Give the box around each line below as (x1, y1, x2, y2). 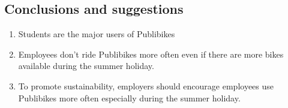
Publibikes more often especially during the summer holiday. (18, 91, 241, 104)
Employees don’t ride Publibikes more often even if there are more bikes (18, 47, 284, 60)
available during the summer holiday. (18, 59, 154, 72)
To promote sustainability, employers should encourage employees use (18, 79, 274, 92)
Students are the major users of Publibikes (18, 28, 175, 40)
